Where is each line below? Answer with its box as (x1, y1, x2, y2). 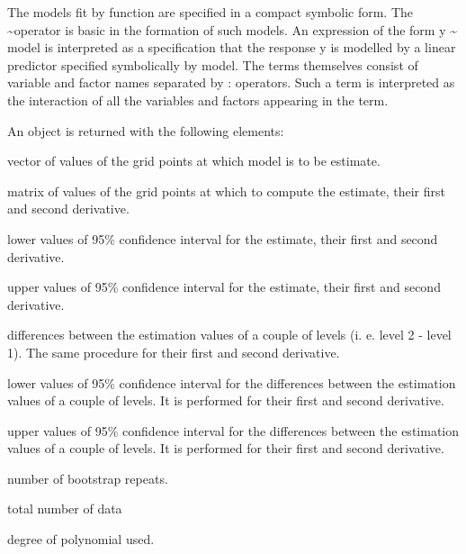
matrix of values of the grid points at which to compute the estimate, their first (7, 181, 445, 200)
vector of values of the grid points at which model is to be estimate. (7, 151, 381, 170)
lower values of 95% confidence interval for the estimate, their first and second (7, 229, 438, 248)
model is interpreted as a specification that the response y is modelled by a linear (7, 38, 456, 57)
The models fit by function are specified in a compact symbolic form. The (7, 3, 414, 21)
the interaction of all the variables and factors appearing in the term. (7, 90, 389, 109)
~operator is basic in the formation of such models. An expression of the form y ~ (7, 20, 457, 39)
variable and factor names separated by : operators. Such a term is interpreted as (7, 73, 455, 92)
